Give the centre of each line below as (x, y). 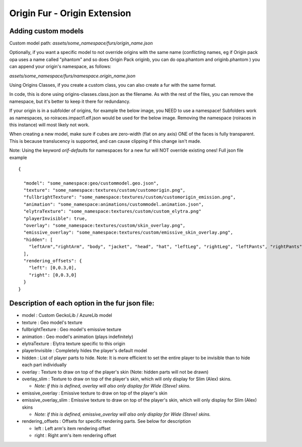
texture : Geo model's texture (52, 322)
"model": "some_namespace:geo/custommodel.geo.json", (91, 183)
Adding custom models (47, 31)
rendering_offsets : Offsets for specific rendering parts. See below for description (106, 421)
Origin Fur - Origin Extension (70, 13)
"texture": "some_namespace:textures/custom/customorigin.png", (104, 190)
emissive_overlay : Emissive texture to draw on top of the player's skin (95, 393)
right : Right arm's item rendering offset (75, 435)
